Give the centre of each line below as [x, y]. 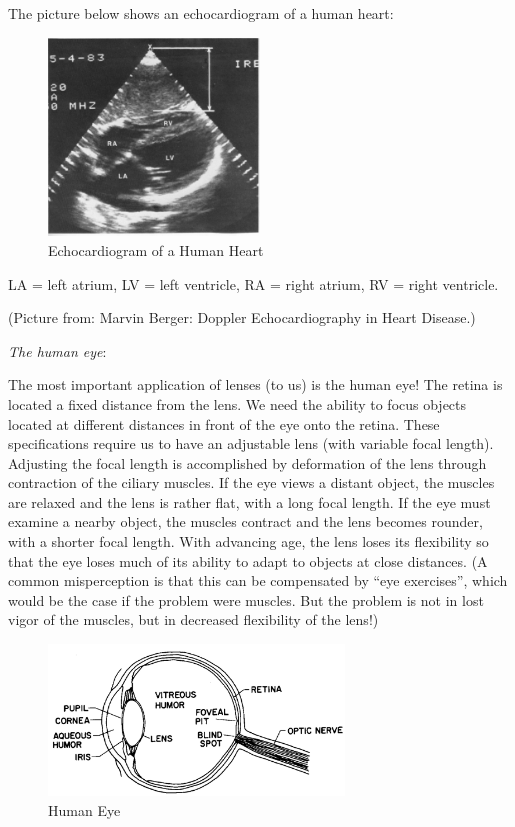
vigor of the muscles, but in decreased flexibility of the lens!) [193, 619]
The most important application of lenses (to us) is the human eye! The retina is [255, 384]
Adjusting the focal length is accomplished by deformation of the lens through [247, 462]
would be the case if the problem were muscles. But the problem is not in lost [246, 599]
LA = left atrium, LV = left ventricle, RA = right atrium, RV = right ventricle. [253, 283]
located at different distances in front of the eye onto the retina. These [224, 423]
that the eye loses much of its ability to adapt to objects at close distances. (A [248, 560]
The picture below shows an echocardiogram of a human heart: [201, 13]
